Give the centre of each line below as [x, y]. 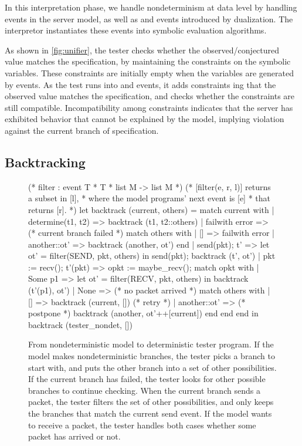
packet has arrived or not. [74, 436]
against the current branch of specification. [82, 130]
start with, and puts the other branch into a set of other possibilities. [152, 367]
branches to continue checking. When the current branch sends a [144, 390]
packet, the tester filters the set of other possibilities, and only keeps [151, 402]
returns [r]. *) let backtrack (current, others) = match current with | [151, 209]
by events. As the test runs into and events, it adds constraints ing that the [140, 84]
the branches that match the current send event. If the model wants [150, 413]
